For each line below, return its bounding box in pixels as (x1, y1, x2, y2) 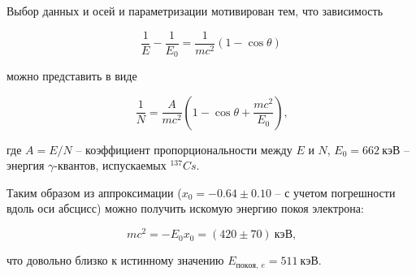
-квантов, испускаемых (54, 157, 167, 174)
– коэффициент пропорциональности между (76, 140, 292, 157)
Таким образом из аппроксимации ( (6, 183, 182, 201)
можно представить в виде (6, 67, 137, 84)
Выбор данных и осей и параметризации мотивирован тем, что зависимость (6, 2, 383, 19)
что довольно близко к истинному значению (6, 252, 224, 269)
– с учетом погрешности (275, 183, 396, 201)
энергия (6, 157, 45, 174)
